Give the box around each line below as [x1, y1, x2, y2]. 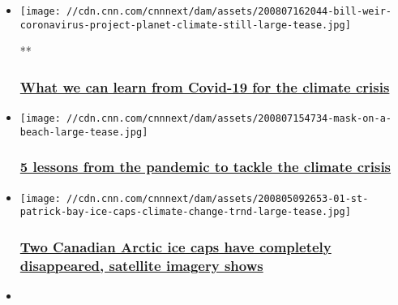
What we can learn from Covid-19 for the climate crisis [19, 76, 390, 97]
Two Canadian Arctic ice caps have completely [19, 236, 332, 256]
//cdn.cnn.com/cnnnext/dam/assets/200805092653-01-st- [66, 192, 369, 204]
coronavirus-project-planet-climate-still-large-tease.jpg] [19, 19, 351, 31]
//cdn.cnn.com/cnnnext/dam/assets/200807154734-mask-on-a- [66, 113, 392, 125]
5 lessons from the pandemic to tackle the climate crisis [19, 157, 392, 177]
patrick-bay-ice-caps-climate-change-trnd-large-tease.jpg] [19, 206, 351, 218]
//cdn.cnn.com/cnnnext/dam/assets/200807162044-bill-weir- [66, 6, 392, 17]
